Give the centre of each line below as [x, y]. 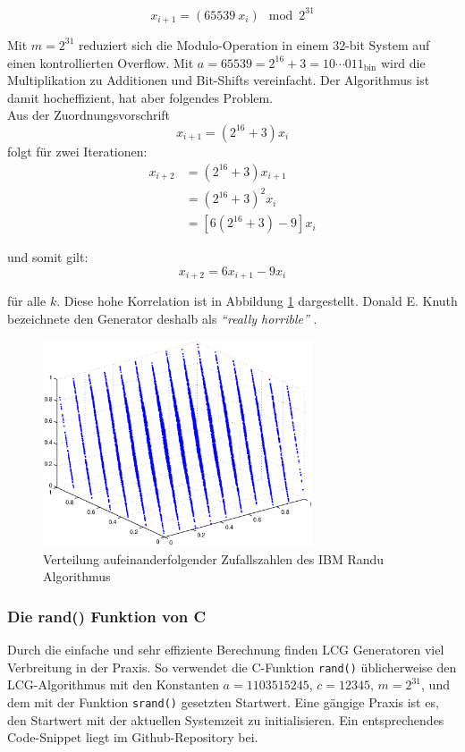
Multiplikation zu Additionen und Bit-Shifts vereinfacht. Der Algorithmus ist [219, 80]
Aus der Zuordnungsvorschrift [89, 115]
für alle [27, 301]
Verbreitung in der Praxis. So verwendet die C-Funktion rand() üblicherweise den [232, 667]
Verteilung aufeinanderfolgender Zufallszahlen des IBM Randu [214, 558]
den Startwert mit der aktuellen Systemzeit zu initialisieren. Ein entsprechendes [226, 719]
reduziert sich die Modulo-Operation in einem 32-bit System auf [254, 44]
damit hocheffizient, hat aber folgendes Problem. [140, 97]
